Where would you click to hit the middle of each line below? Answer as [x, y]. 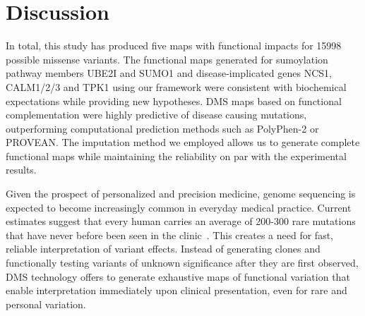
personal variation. [46, 304]
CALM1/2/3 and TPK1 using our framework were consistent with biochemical [176, 86]
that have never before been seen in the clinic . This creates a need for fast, [169, 235]
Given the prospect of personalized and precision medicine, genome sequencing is [181, 194]
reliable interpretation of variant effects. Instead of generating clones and [163, 249]
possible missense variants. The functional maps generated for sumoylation [167, 59]
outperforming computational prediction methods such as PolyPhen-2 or [162, 128]
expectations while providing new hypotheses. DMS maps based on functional [174, 101]
